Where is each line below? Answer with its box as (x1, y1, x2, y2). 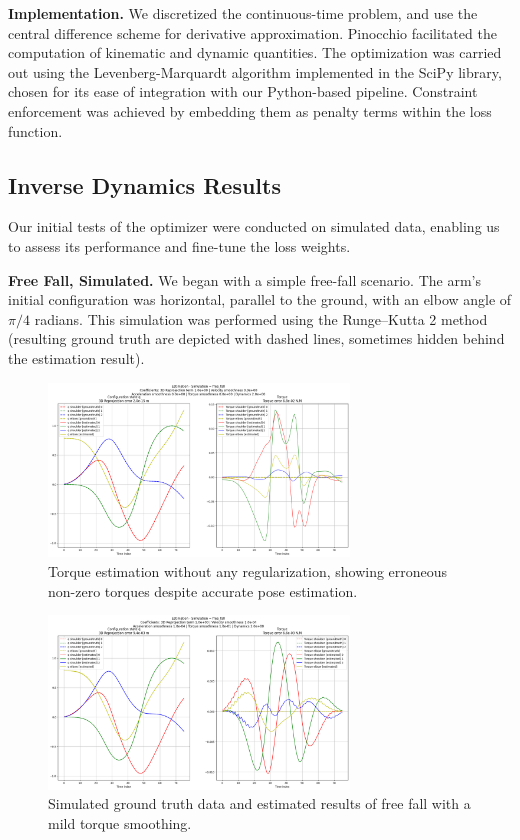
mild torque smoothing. (48, 813, 192, 834)
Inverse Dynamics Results (8, 169, 281, 200)
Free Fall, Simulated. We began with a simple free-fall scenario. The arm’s (8, 269, 481, 290)
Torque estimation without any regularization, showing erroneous (48, 560, 448, 581)
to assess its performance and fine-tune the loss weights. (8, 235, 351, 256)
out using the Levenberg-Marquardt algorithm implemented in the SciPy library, (8, 61, 502, 82)
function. (8, 120, 63, 141)
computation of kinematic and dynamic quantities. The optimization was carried (8, 42, 502, 63)
